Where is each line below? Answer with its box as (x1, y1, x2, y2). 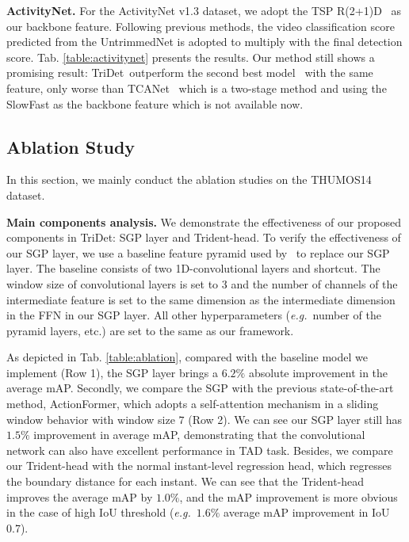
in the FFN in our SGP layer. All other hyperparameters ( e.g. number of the (6, 307, 381, 323)
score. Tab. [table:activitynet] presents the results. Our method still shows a (6, 48, 375, 65)
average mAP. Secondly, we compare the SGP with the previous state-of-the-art (6, 380, 394, 396)
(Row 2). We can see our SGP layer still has (188, 410, 403, 427)
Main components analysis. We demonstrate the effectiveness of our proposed (6, 213, 401, 230)
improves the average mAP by (6, 488, 153, 505)
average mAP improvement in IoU (224, 504, 390, 521)
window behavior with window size (6, 410, 175, 427)
